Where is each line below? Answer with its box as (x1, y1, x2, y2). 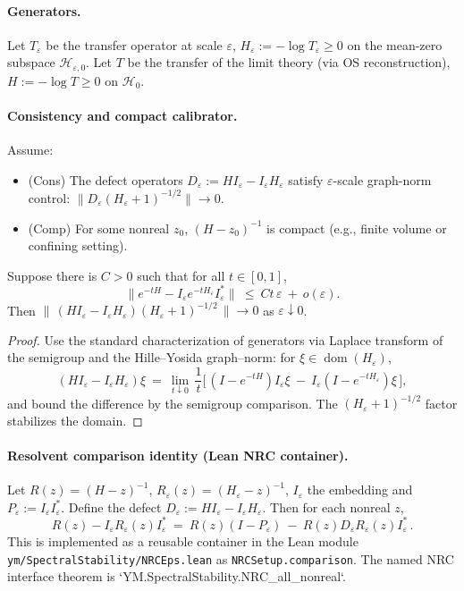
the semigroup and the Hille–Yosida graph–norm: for (7, 348, 296, 367)
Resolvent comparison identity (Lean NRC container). (7, 446, 349, 465)
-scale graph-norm (333, 170, 432, 189)
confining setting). (28, 236, 128, 255)
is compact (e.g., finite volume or (266, 218, 447, 237)
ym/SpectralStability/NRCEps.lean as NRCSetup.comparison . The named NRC (7, 549, 454, 568)
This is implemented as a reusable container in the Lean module (7, 531, 359, 550)
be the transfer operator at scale (46, 35, 223, 54)
